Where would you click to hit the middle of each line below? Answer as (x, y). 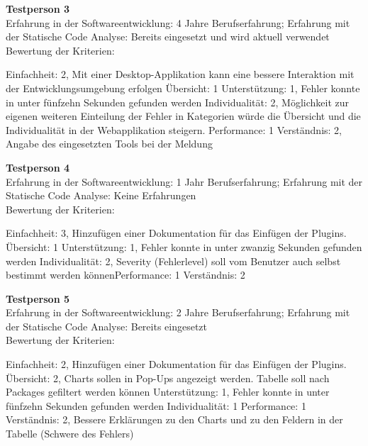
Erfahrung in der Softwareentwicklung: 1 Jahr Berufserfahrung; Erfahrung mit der (184, 181)
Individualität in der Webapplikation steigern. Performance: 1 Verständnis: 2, (174, 129)
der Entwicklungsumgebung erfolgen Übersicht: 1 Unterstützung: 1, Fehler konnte (183, 88)
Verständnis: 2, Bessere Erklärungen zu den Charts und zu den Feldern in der (174, 419)
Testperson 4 (38, 167)
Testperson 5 (38, 298)
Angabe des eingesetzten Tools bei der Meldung (109, 144)
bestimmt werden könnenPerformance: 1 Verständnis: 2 (126, 275)
